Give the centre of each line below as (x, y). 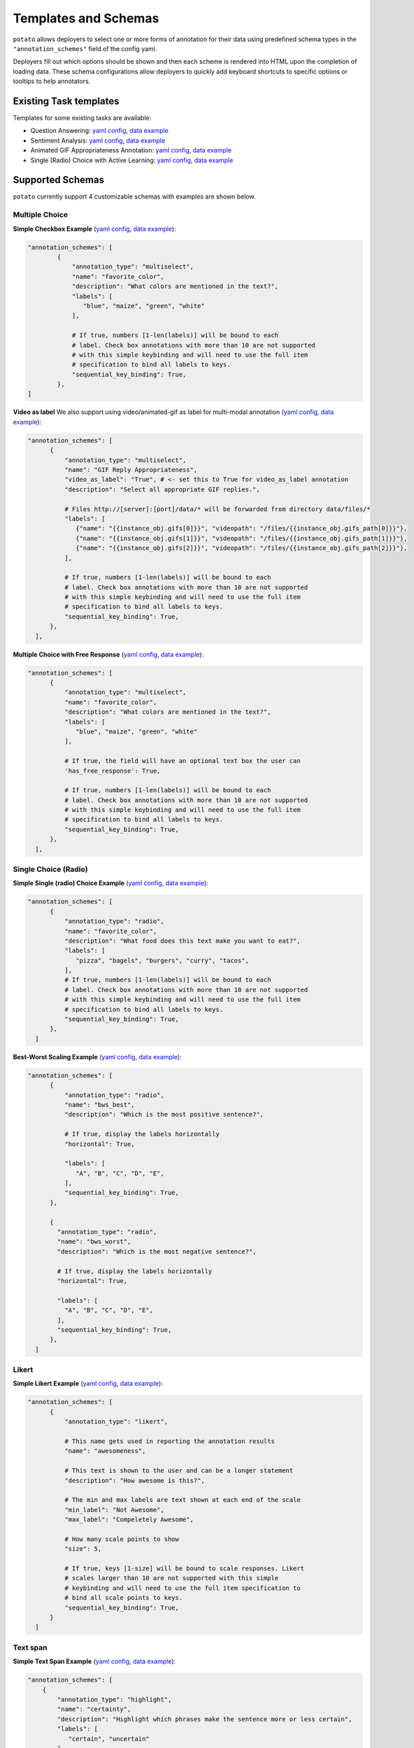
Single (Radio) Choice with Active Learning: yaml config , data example (132, 160)
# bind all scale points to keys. (123, 1598)
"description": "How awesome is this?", (135, 1480)
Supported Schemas (59, 180)
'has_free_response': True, (112, 771)
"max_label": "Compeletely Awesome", (129, 1520)
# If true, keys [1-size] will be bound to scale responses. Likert (184, 1569)
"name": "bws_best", (100, 1104)
